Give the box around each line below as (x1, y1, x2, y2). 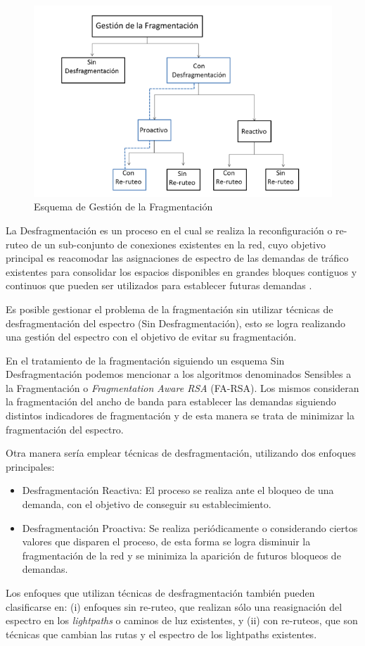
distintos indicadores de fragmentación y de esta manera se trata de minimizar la (6, 408, 354, 423)
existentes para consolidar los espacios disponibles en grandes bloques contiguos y (6, 264, 357, 279)
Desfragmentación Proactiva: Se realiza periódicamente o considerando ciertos (22, 520, 358, 535)
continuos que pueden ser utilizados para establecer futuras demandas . (6, 278, 312, 293)
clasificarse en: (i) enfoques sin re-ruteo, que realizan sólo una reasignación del (6, 599, 342, 614)
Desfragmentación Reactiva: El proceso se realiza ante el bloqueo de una (22, 483, 334, 498)
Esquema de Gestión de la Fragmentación (34, 199, 213, 214)
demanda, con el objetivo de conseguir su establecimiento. (22, 497, 271, 512)
